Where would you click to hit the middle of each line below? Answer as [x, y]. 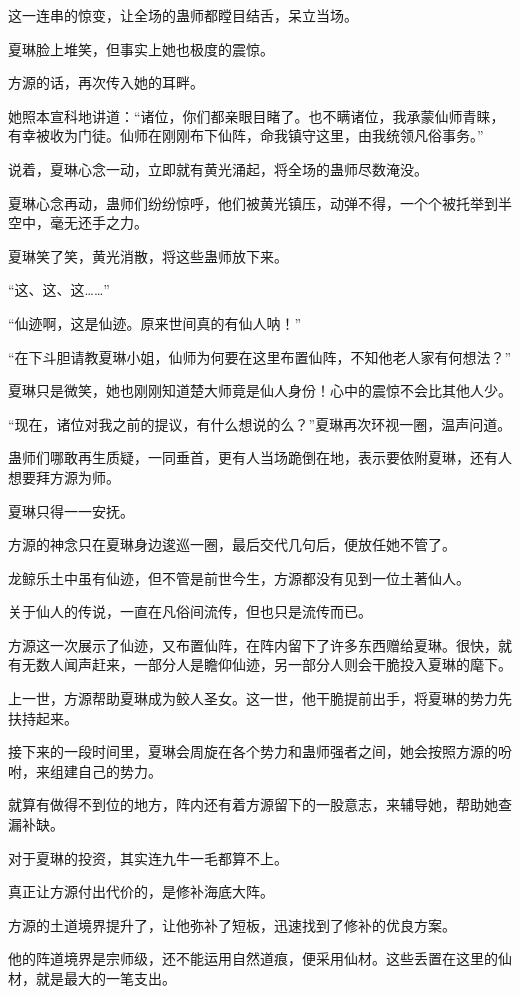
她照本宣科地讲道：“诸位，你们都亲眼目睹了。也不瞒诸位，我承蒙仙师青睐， [256, 115]
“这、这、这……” [59, 289]
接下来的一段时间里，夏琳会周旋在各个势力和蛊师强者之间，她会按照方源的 [253, 751]
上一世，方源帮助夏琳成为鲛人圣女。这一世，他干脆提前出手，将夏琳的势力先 [260, 698]
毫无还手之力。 [98, 222]
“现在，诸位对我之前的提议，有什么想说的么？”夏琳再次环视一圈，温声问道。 [260, 423]
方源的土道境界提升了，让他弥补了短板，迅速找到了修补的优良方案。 [232, 924]
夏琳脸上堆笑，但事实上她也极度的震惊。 [141, 48]
